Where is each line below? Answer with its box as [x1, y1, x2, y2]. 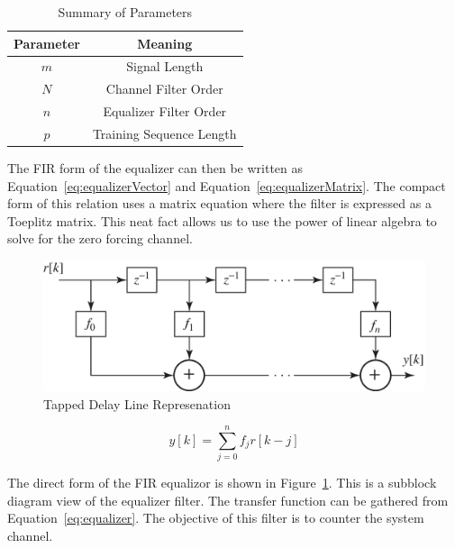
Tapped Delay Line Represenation [43, 394, 231, 413]
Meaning [137, 33, 193, 52]
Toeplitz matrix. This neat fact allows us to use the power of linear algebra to [7, 211, 437, 230]
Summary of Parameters [58, 3, 193, 21]
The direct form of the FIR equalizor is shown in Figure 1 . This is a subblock [7, 473, 437, 492]
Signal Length [126, 57, 204, 76]
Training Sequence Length [92, 123, 237, 142]
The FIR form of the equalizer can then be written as [7, 159, 304, 178]
